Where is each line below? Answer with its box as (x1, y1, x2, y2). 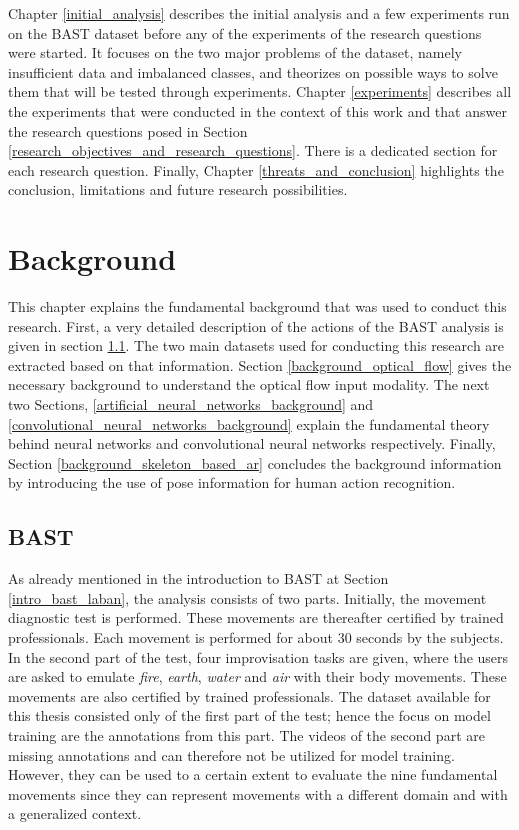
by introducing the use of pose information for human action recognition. (8, 472, 456, 493)
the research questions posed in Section (8, 120, 248, 141)
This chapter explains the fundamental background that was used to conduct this (8, 296, 507, 317)
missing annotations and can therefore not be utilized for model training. (8, 744, 455, 765)
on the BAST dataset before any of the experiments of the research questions (8, 22, 482, 43)
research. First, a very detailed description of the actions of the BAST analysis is (8, 315, 504, 336)
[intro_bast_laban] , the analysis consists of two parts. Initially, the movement (8, 587, 487, 608)
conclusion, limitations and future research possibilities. (8, 179, 348, 200)
